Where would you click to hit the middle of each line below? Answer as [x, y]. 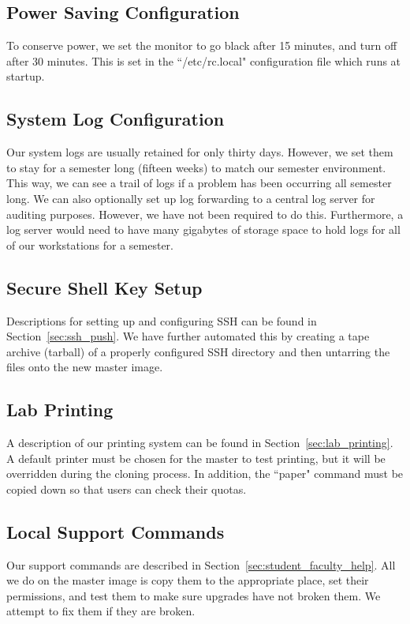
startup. [26, 76]
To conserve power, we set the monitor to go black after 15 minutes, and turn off [202, 45]
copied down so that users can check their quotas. [127, 489]
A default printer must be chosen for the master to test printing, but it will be [196, 458]
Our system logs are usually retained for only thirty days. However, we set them [200, 152]
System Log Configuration [116, 119]
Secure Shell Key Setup [104, 287]
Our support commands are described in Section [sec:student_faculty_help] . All [201, 564]
